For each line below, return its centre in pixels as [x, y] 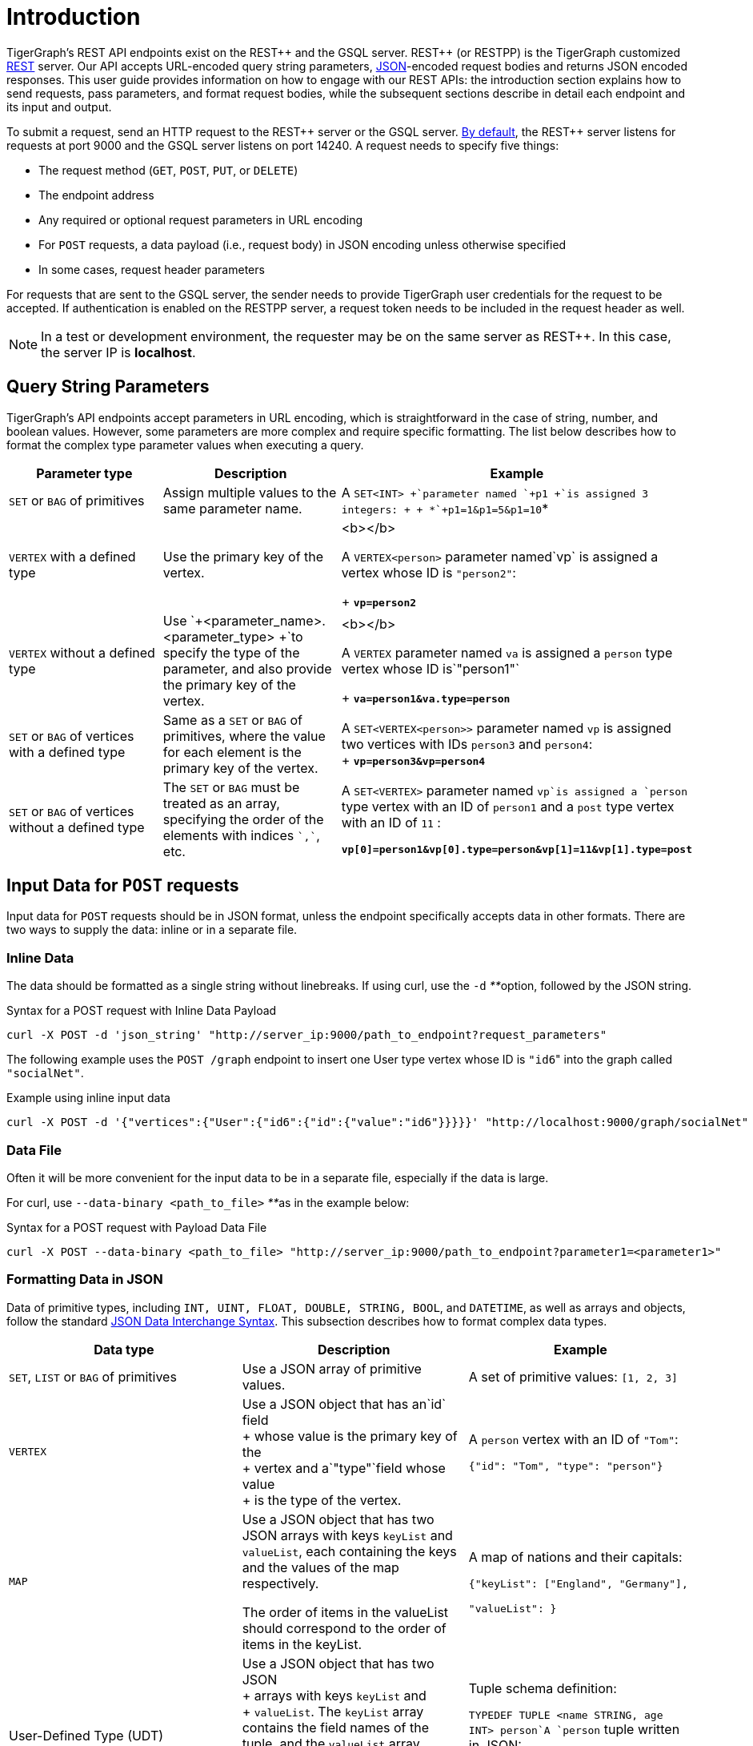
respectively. [280, 1583]
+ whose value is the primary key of [350, 1436]
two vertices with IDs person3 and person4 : [467, 744]
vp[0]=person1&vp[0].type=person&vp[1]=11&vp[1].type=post [517, 850]
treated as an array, [221, 803]
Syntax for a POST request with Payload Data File [137, 1227]
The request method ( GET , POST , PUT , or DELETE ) [168, 170]
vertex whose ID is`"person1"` [431, 668]
